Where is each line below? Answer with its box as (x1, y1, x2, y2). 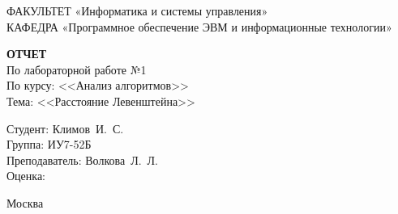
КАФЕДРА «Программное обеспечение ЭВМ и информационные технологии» (6, 18, 392, 35)
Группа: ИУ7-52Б (6, 136, 92, 153)
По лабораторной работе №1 (6, 61, 147, 78)
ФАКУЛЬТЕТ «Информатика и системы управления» (6, 2, 268, 19)
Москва (6, 194, 44, 211)
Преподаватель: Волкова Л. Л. (6, 151, 158, 168)
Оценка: (6, 167, 46, 184)
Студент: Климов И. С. (6, 120, 124, 136)
